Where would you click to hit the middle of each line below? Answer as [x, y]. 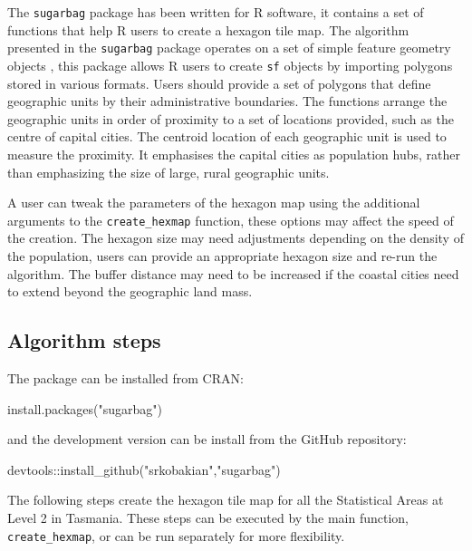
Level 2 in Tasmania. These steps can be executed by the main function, [208, 517]
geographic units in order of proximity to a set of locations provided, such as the [231, 118]
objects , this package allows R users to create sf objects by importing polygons [230, 65]
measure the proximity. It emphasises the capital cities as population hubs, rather [234, 154]
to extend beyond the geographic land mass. [130, 291]
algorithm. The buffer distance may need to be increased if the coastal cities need [233, 273]
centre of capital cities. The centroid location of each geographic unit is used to [227, 136]
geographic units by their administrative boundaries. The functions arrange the [227, 101]
